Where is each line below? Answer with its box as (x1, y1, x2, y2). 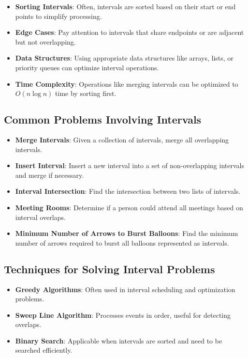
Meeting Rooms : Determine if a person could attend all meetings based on (15, 202, 243, 212)
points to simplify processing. (15, 11, 102, 21)
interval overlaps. (15, 212, 66, 222)
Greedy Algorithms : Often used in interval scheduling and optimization (15, 284, 235, 294)
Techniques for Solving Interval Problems (4, 261, 215, 276)
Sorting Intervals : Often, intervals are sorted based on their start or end (15, 1, 236, 11)
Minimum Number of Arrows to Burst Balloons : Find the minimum (15, 228, 238, 238)
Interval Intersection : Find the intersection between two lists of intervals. (15, 186, 241, 196)
